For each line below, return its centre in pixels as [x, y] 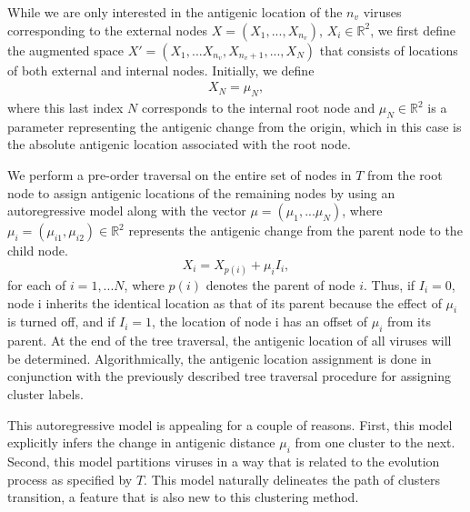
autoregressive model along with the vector [127, 211]
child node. [38, 251]
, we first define [413, 30]
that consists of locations [389, 50]
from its [409, 321]
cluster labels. [45, 393]
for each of [37, 284]
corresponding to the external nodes [108, 30]
